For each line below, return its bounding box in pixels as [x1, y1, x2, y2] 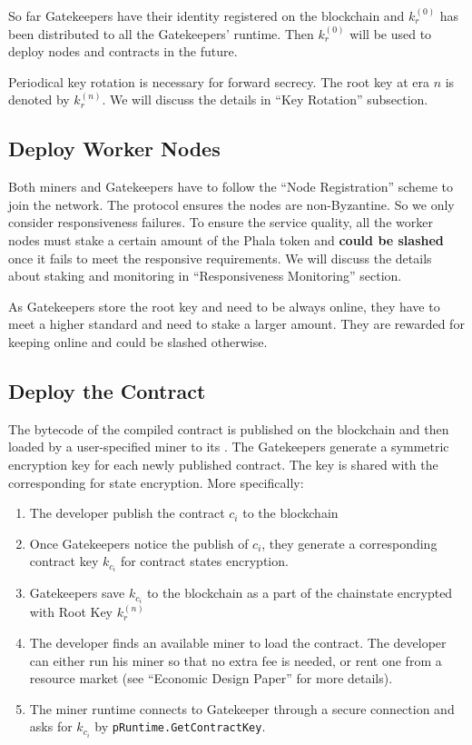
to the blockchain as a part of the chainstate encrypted [146, 583, 453, 602]
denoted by [8, 90, 70, 109]
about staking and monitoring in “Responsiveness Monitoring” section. [8, 266, 402, 285]
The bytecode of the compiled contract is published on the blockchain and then [8, 419, 449, 438]
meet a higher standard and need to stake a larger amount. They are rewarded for [8, 314, 465, 333]
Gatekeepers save [29, 583, 125, 602]
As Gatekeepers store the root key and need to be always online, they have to [8, 296, 440, 315]
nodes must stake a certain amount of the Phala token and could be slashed [8, 230, 444, 249]
